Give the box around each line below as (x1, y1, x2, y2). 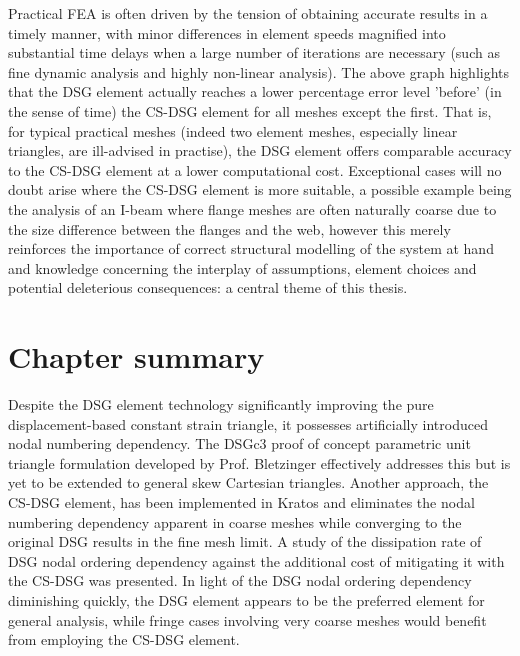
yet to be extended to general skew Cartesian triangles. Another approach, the (8, 472, 489, 493)
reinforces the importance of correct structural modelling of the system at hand (8, 238, 494, 259)
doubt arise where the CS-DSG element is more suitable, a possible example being (8, 179, 512, 200)
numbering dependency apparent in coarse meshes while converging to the (8, 511, 462, 532)
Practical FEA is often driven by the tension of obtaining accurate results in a (8, 3, 488, 23)
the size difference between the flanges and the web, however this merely (8, 218, 451, 239)
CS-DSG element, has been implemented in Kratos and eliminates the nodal (8, 492, 475, 512)
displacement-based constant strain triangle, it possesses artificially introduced (8, 413, 488, 434)
